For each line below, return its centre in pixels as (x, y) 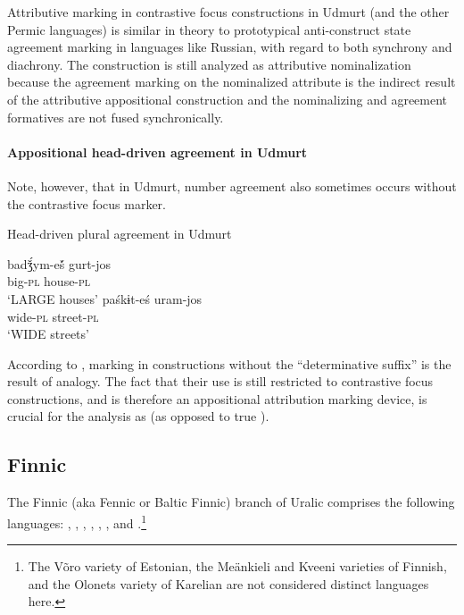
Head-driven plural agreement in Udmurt (120, 234)
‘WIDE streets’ (48, 334)
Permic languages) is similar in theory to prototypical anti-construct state (209, 29)
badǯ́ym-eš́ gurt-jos (59, 263)
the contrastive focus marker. (87, 203)
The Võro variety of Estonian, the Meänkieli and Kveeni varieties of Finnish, (237, 566)
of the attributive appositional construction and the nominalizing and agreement (228, 99)
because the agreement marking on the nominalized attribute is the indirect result (232, 82)
